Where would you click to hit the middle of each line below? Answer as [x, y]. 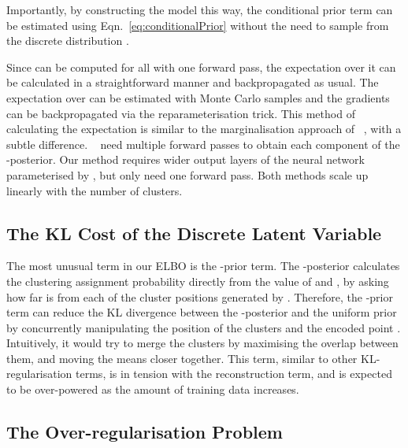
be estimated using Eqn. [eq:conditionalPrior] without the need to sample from [198, 25]
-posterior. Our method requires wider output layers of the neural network [185, 159]
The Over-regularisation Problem [145, 432]
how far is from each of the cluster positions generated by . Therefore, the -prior [200, 296]
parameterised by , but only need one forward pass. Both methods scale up [187, 174]
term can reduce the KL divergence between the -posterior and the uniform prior [202, 312]
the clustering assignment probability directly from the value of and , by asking [198, 281]
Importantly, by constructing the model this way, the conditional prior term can [200, 9]
